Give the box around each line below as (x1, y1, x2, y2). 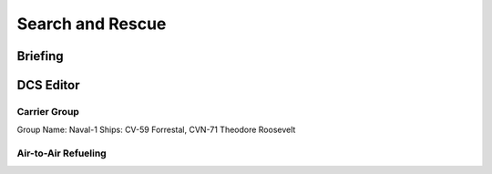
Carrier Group (16, 105, 79, 118)
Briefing (16, 48, 64, 64)
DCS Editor (16, 77, 81, 93)
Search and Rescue (16, 14, 167, 34)
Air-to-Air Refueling (16, 147, 107, 159)
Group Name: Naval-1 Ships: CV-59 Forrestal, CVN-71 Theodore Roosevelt (16, 124, 296, 136)
